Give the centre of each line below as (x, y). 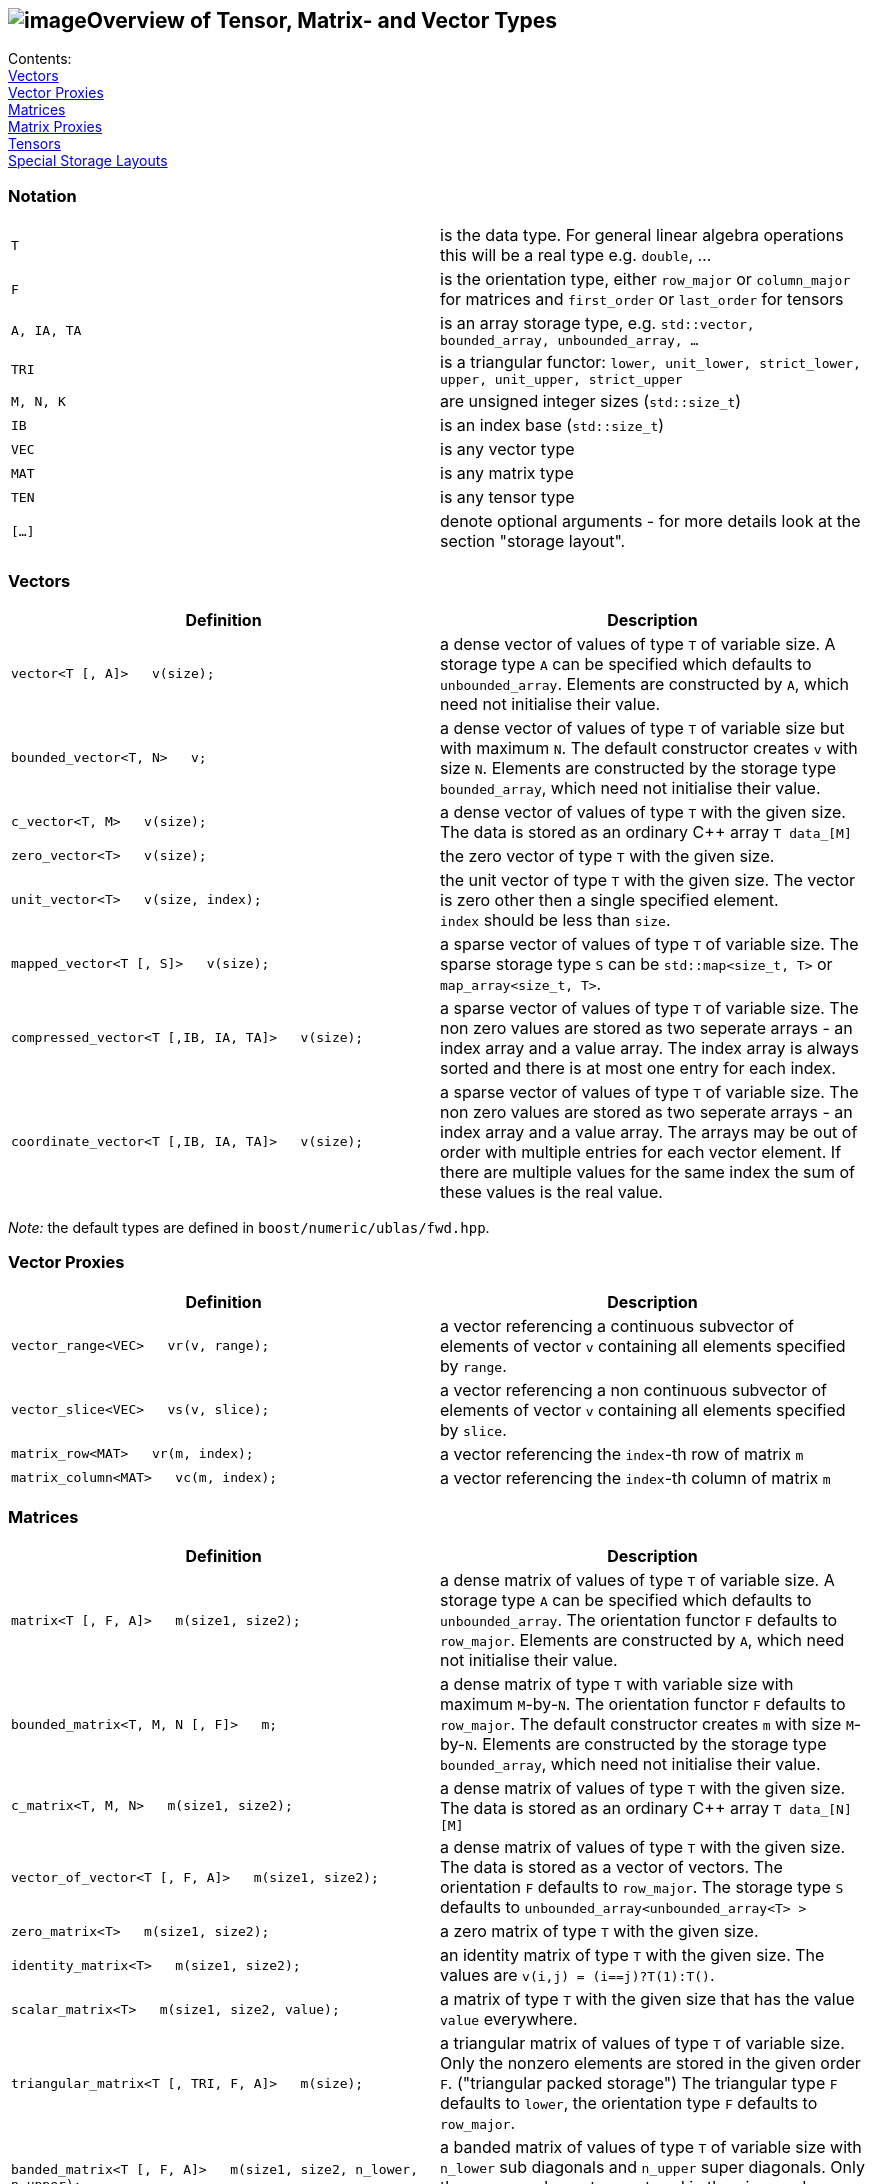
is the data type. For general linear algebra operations (642, 235)
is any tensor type (507, 497)
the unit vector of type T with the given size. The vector (648, 879)
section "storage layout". (533, 541)
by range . (473, 1365)
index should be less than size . (555, 919)
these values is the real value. (551, 1191)
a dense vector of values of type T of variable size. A (638, 643)
